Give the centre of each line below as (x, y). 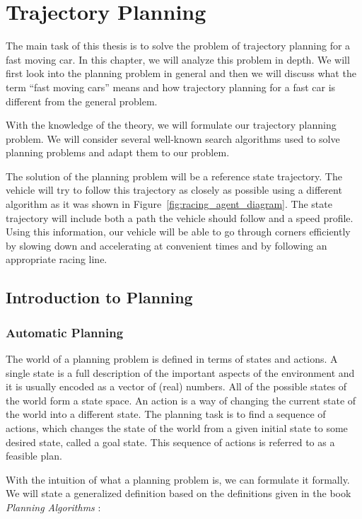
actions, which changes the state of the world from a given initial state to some (177, 428)
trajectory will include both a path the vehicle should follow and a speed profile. (180, 217)
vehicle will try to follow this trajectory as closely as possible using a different (174, 190)
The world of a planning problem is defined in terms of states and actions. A (172, 359)
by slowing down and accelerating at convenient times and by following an (167, 245)
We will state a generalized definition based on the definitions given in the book (179, 493)
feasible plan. (34, 456)
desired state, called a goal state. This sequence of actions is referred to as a (170, 442)
